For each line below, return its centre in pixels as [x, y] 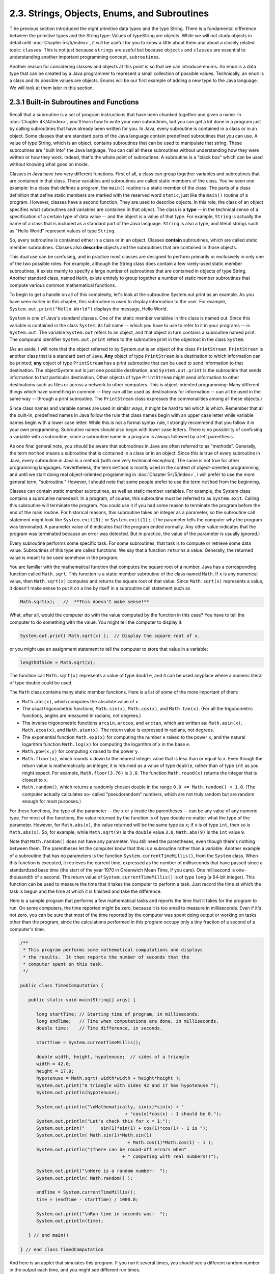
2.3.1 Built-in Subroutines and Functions [74, 102]
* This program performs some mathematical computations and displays [113, 950]
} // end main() [48, 1235]
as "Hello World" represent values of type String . [62, 231]
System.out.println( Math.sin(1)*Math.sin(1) [94, 1135]
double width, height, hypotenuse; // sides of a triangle [113, 1057]
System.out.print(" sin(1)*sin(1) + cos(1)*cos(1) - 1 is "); [122, 1128]
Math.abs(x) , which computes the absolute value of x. [81, 701]
